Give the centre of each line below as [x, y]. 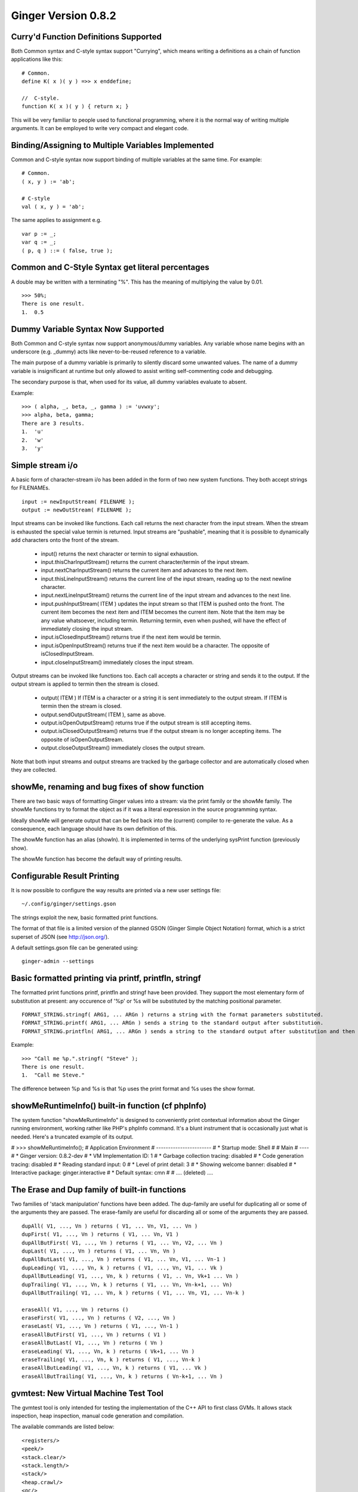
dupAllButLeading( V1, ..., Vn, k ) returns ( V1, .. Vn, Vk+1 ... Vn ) [130, 1276]
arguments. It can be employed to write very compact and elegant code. [100, 128]
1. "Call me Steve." [53, 1075]
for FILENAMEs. [30, 488]
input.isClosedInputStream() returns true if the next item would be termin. [131, 637]
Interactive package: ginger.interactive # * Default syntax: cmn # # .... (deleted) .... [112, 1173]
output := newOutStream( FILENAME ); [77, 510]
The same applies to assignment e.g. [56, 220]
